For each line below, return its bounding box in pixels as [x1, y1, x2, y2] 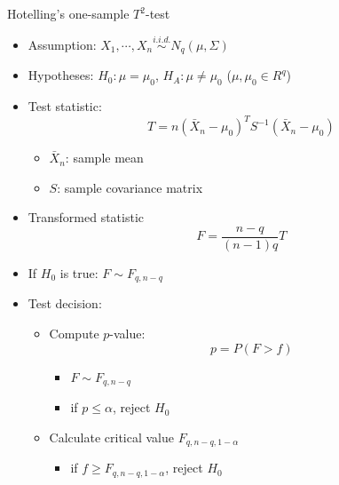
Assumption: [28, 35, 97, 53]
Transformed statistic [28, 208, 144, 227]
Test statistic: [28, 97, 102, 115]
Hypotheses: [28, 66, 94, 84]
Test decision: [28, 294, 102, 313]
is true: [59, 264, 99, 282]
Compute [49, 324, 99, 343]
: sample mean [65, 148, 144, 167]
